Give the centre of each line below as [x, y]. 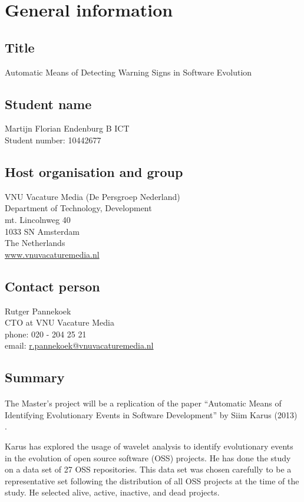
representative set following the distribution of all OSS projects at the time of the [152, 480]
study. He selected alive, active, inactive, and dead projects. [112, 492]
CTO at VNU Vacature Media [60, 322]
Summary [35, 377]
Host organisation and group [94, 171]
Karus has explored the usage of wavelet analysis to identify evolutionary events [149, 446]
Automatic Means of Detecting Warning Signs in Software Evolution [128, 72]
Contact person [52, 286]
